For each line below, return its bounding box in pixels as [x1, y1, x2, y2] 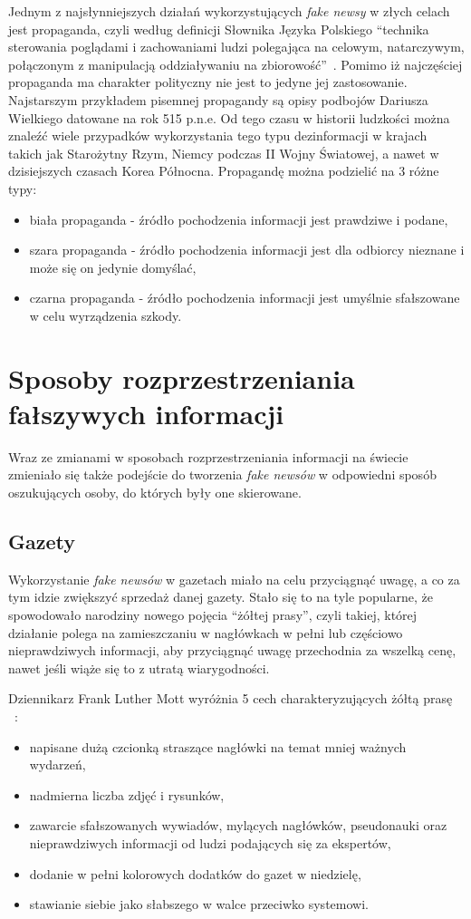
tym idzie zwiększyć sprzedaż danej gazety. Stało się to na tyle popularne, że [8, 587, 433, 606]
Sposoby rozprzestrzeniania [8, 359, 355, 396]
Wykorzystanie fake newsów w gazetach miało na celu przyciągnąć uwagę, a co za [8, 569, 460, 588]
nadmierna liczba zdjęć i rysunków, [29, 785, 225, 804]
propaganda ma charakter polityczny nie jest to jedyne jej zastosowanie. [8, 73, 408, 92]
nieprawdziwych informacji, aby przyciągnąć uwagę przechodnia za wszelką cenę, [8, 641, 457, 660]
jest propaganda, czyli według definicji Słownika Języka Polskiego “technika [8, 19, 429, 38]
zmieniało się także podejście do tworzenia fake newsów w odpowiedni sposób [8, 465, 437, 484]
